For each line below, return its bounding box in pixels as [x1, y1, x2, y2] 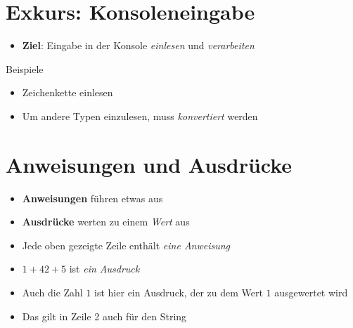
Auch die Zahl [22, 285, 83, 299]
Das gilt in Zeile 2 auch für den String [22, 308, 187, 323]
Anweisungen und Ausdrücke [6, 150, 293, 178]
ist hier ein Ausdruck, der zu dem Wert [94, 285, 263, 299]
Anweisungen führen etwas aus [22, 190, 163, 205]
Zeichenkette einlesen [22, 85, 113, 100]
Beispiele [6, 61, 44, 76]
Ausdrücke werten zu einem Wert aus [22, 214, 190, 229]
